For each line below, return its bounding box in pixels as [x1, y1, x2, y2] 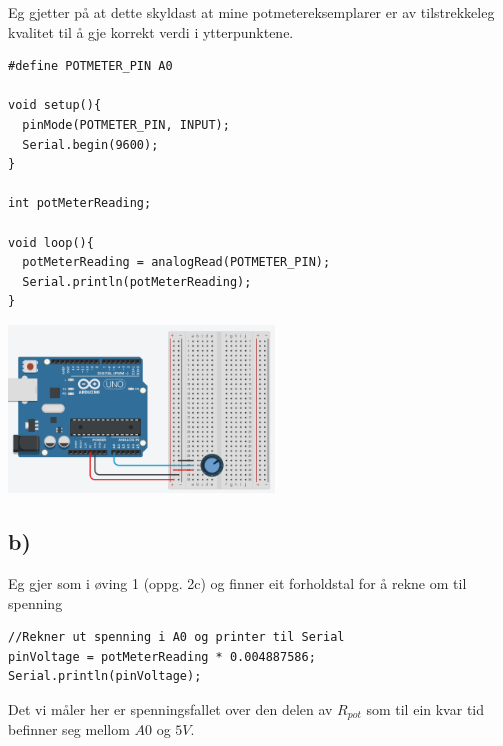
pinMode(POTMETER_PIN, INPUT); [22, 117, 230, 132]
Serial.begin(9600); [22, 137, 159, 152]
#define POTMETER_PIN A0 [8, 59, 173, 74]
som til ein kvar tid [366, 699, 485, 719]
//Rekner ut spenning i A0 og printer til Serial [8, 630, 345, 645]
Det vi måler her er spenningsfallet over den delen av [8, 699, 333, 719]
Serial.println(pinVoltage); [8, 669, 202, 684]
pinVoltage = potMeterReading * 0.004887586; [8, 649, 316, 664]
